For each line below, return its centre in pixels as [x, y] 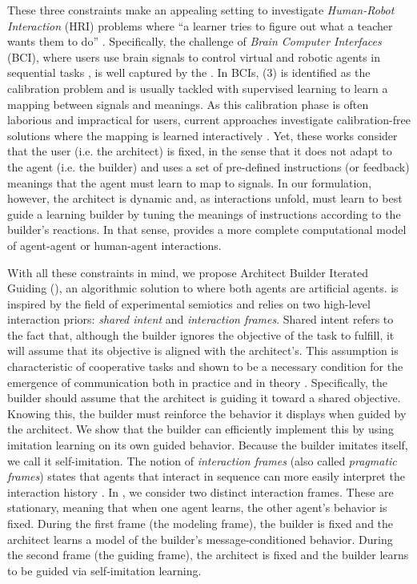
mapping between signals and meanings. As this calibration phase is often [188, 104]
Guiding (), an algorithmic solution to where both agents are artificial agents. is [203, 288]
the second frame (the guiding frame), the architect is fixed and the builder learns [208, 555]
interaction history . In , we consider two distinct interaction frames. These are [200, 491]
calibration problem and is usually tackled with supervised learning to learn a [198, 88]
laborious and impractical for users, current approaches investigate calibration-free [209, 120]
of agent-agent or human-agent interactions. [114, 245]
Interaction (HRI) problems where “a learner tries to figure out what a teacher [200, 25]
